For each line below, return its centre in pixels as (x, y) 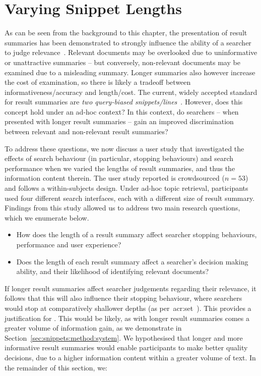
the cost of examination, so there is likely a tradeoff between (98, 82)
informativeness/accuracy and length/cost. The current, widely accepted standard (131, 92)
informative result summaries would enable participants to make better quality (126, 347)
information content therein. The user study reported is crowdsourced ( (115, 178)
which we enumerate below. (47, 217)
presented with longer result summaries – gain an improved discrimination (119, 121)
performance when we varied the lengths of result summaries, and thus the (120, 168)
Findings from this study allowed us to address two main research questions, (122, 208)
